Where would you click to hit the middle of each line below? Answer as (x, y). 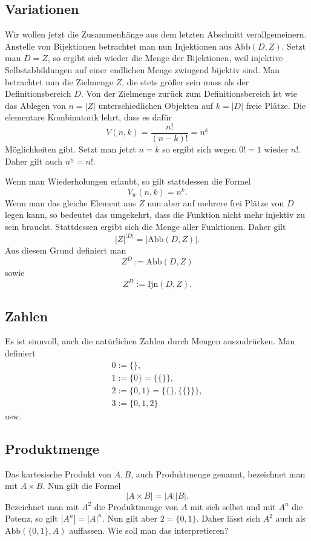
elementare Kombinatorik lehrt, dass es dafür (89, 117)
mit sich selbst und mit (233, 506)
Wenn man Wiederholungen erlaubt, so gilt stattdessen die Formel (128, 181)
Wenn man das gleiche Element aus (70, 202)
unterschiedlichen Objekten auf (156, 105)
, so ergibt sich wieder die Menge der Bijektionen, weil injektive (165, 58)
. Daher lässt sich (228, 518)
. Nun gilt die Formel (82, 486)
